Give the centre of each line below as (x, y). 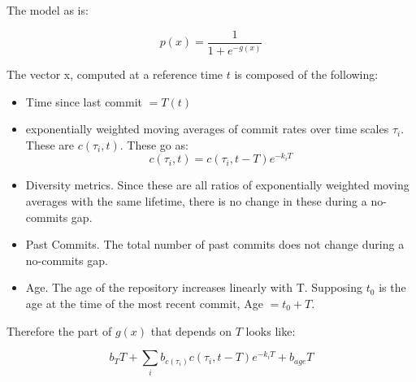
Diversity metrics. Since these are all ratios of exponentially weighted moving (217, 185)
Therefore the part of (59, 330)
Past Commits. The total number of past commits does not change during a (215, 244)
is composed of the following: (306, 74)
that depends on (191, 330)
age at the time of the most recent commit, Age (144, 304)
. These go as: (154, 144)
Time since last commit (84, 101)
